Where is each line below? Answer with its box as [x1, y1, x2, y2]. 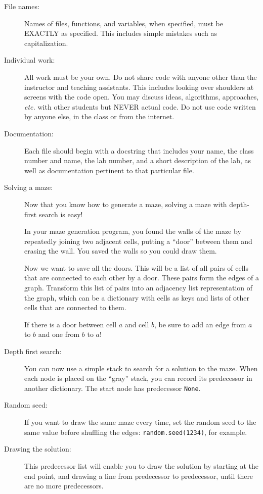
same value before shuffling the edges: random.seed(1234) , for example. [24, 426, 247, 437]
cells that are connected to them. [24, 302, 126, 313]
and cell [124, 319, 149, 329]
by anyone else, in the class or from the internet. [24, 111, 174, 122]
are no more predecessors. [24, 480, 104, 491]
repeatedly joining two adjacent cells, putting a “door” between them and [24, 235, 252, 246]
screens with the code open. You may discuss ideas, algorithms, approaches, [24, 91, 259, 102]
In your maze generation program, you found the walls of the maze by [24, 226, 241, 236]
